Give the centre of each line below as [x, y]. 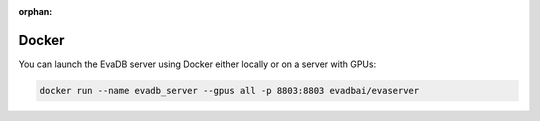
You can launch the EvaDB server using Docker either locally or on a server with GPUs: [197, 64]
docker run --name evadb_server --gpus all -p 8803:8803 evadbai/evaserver [229, 90]
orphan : [35, 11]
